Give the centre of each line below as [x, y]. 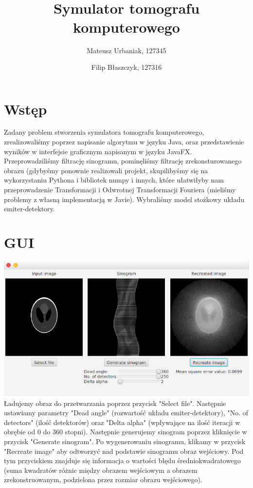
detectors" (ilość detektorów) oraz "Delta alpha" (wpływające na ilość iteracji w [122, 422]
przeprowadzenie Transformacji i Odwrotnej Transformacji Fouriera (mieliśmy [120, 189]
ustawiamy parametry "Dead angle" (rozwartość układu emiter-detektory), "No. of [126, 413]
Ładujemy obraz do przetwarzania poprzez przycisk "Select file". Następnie [115, 403]
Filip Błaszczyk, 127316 [126, 67]
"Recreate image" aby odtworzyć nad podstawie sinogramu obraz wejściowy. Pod [124, 451]
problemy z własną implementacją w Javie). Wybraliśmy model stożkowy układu [124, 199]
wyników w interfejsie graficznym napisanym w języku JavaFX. [98, 151]
